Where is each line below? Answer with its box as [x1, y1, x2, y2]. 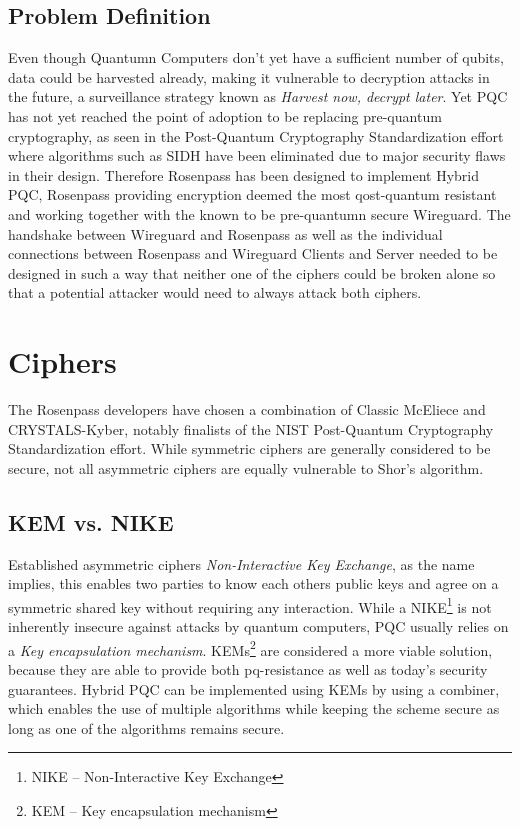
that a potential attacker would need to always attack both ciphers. [8, 282, 422, 303]
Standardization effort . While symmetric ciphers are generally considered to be [8, 438, 491, 459]
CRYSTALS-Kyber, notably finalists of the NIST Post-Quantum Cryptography [8, 418, 494, 439]
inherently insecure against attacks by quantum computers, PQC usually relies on [8, 616, 509, 637]
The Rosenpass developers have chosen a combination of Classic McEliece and [8, 399, 486, 420]
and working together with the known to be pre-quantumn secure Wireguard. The [8, 203, 511, 224]
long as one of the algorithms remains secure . [8, 717, 285, 738]
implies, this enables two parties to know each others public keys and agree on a [8, 573, 499, 594]
